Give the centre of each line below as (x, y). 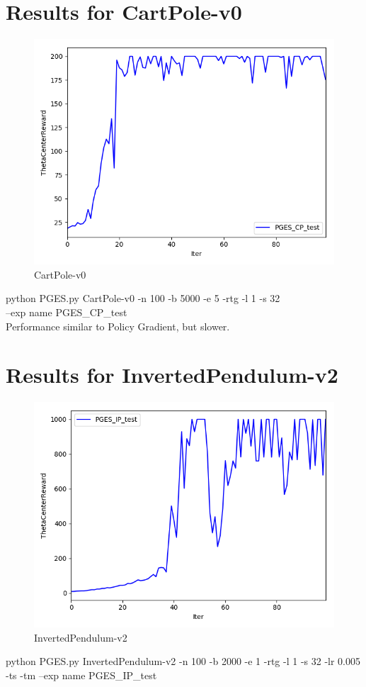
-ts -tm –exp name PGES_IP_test (81, 675)
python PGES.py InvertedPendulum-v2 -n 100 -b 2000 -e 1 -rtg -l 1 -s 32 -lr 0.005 (183, 661)
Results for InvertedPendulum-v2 (172, 375)
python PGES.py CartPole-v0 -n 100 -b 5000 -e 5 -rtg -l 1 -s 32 (143, 298)
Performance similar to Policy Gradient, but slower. (118, 326)
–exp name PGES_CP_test (67, 312)
